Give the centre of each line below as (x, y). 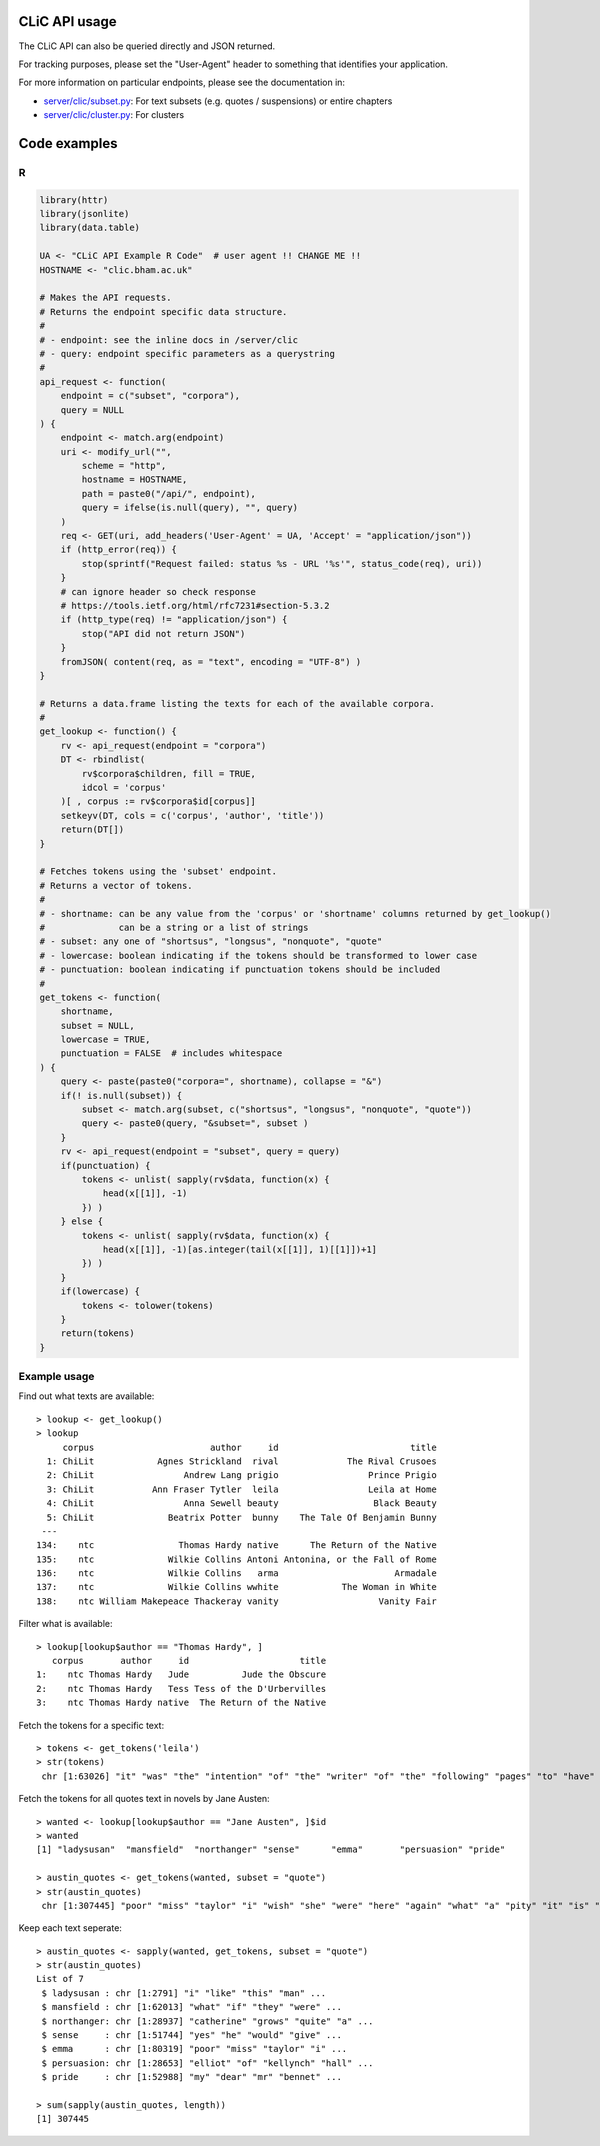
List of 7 (60, 1979)
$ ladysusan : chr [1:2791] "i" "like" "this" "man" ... (184, 1993)
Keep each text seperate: (70, 1928)
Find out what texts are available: (86, 1396)
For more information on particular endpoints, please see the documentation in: (181, 82)
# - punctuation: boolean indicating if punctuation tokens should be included (240, 969)
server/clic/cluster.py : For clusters (114, 115)
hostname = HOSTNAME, (134, 479)
